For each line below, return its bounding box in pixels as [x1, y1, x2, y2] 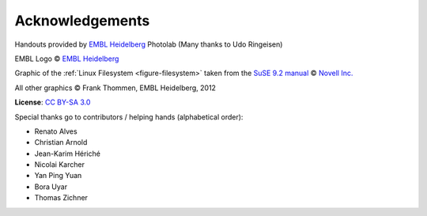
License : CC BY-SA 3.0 [14, 97, 91, 107]
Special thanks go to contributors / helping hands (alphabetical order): [14, 112, 244, 122]
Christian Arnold [34, 138, 88, 147]
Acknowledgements [14, 12, 150, 29]
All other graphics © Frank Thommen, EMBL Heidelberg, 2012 [14, 83, 217, 93]
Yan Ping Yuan [34, 171, 82, 180]
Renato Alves [34, 127, 78, 136]
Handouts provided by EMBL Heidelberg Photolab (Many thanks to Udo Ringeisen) [14, 40, 283, 49]
